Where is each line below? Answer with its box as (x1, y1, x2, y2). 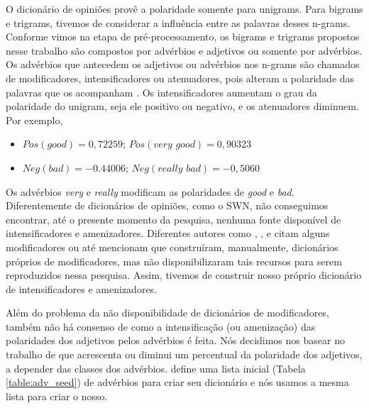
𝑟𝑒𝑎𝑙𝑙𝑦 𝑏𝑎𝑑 (158, 163, 201, 174)
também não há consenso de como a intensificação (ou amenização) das (6, 319, 316, 333)
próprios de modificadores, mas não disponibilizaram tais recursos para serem (6, 253, 342, 268)
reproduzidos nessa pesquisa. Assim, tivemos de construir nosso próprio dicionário (6, 268, 362, 282)
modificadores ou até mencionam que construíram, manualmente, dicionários (6, 239, 338, 254)
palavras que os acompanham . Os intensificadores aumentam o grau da (6, 84, 317, 99)
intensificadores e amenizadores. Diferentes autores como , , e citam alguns (6, 226, 330, 241)
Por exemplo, (6, 112, 63, 127)
